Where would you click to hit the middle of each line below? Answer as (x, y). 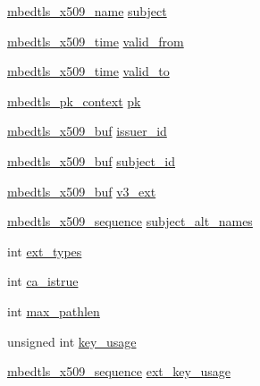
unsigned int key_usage (72, 341)
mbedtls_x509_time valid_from (96, 41)
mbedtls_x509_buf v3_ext (82, 191)
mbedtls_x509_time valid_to (88, 71)
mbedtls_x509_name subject (87, 11)
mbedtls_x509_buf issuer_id (87, 131)
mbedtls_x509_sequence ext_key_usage (119, 371)
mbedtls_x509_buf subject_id (92, 160)
